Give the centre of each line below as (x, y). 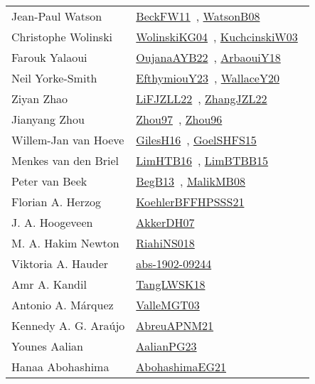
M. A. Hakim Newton (65, 243)
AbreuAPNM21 (175, 325)
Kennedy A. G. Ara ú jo (68, 325)
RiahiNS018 (165, 243)
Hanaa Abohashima (60, 367)
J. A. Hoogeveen (52, 222)
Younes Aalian (47, 346)
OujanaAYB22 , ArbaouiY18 (208, 57)
